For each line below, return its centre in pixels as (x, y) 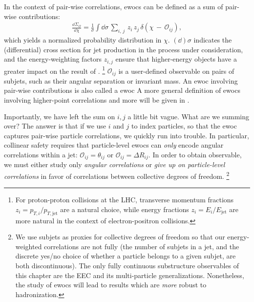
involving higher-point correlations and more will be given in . (97, 99)
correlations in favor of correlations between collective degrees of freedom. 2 (117, 175)
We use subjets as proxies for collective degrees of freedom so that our (120, 237)
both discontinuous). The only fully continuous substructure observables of (127, 265)
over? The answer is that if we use (55, 126)
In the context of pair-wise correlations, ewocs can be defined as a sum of (114, 6)
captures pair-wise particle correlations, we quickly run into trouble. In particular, (127, 135)
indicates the (213, 40)
